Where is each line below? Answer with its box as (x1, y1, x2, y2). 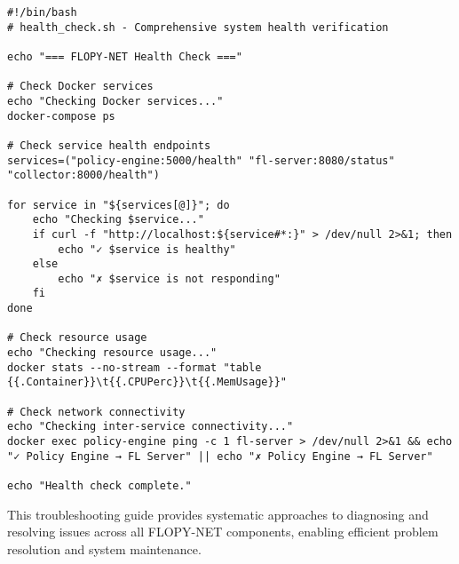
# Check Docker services (7, 80, 154, 93)
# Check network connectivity (7, 405, 186, 418)
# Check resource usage (7, 331, 147, 345)
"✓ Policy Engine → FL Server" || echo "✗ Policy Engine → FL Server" (7, 449, 433, 463)
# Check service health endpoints (7, 139, 211, 152)
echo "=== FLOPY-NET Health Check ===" (7, 50, 242, 63)
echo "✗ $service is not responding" (58, 272, 281, 285)
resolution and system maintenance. (7, 539, 202, 558)
